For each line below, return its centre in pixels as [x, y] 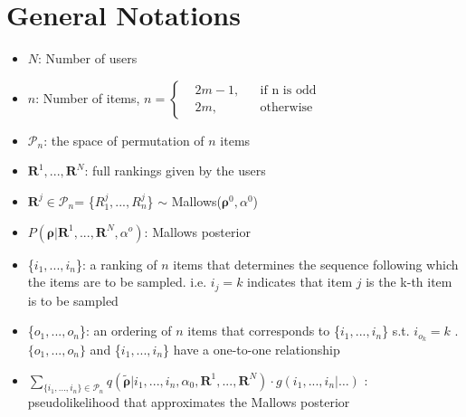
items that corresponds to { [264, 331]
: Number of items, [88, 97]
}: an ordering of [125, 331]
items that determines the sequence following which [316, 264]
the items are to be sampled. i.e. [117, 282]
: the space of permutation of [124, 140]
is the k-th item [409, 282]
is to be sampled [73, 300]
